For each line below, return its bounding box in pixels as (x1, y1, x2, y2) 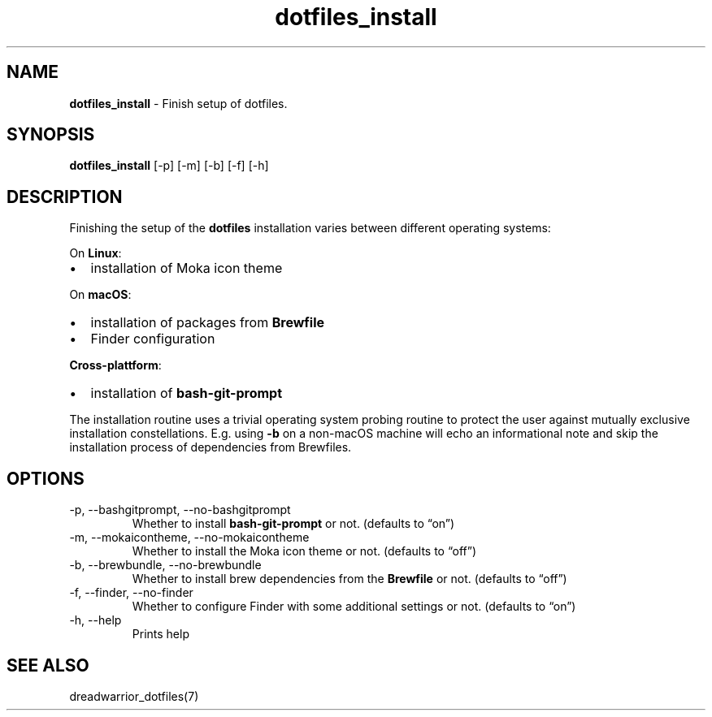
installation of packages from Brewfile (90, 314, 325, 331)
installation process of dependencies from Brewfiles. (69, 440, 352, 455)
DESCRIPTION (7, 186, 123, 207)
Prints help (132, 627, 189, 641)
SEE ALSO (7, 654, 89, 676)
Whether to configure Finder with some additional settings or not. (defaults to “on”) (132, 599, 576, 614)
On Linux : (69, 246, 122, 261)
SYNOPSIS (7, 124, 95, 145)
